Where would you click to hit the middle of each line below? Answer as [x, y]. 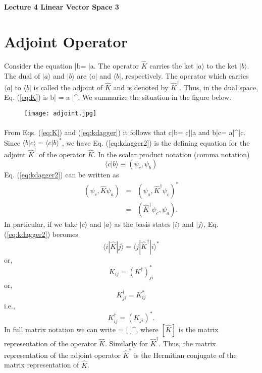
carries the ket [172, 65]
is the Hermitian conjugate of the [185, 355]
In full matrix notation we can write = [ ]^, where [81, 329]
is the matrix [198, 329]
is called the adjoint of [68, 87]
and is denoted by [141, 87]
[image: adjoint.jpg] [61, 114]
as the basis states [142, 224]
